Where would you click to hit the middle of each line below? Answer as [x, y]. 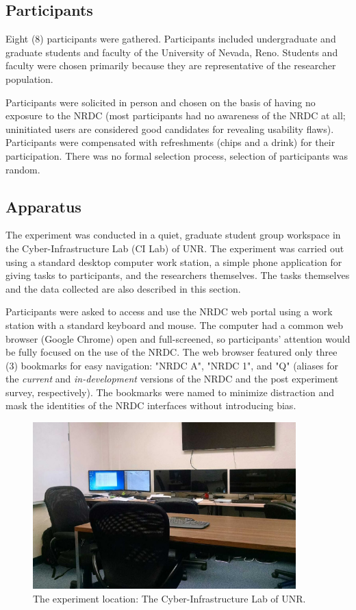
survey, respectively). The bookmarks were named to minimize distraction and [170, 392]
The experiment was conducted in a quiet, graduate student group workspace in [173, 235]
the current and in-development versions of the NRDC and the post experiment [172, 379]
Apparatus [43, 206]
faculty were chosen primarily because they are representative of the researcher [171, 65]
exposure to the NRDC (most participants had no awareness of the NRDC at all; [176, 115]
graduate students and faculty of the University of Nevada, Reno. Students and [172, 52]
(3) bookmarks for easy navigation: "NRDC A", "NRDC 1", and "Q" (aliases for [172, 365]
